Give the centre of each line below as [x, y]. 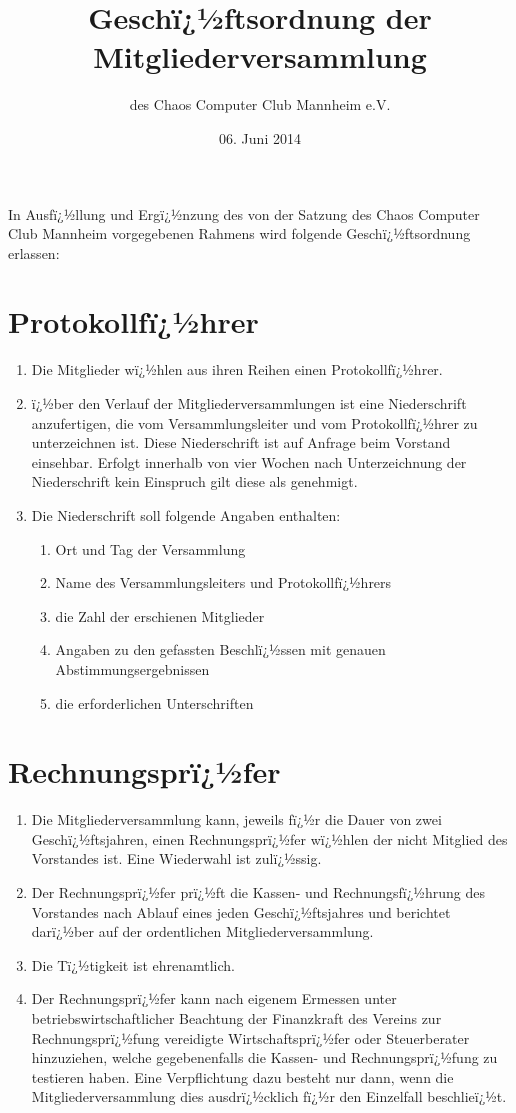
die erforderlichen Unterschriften [154, 702]
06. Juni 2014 [260, 137]
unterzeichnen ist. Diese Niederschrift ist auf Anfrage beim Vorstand [241, 442]
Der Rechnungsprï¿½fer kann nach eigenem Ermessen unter [214, 998]
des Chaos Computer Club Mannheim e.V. [260, 104]
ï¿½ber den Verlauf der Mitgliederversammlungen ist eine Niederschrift [249, 403]
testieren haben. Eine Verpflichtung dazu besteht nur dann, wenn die [242, 1076]
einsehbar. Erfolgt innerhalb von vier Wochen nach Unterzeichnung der [249, 461]
